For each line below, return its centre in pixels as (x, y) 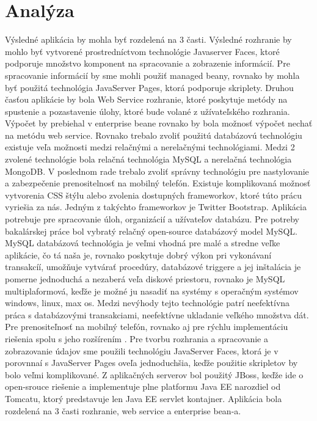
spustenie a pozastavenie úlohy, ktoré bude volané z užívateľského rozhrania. (148, 111)
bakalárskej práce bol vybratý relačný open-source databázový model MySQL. (151, 231)
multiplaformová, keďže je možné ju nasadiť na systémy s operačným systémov (152, 291)
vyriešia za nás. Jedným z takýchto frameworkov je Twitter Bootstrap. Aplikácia (156, 207)
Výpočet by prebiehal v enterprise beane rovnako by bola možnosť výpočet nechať (159, 123)
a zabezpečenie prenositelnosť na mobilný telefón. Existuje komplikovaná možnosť (158, 183)
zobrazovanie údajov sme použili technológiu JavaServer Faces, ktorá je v (142, 350)
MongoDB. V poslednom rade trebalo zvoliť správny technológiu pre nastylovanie (157, 171)
